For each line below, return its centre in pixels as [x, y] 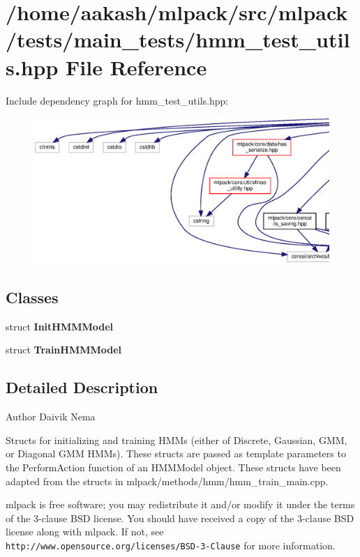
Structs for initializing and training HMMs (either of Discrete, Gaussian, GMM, [177, 440]
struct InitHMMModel [60, 326]
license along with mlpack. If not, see [85, 532]
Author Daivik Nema [51, 417]
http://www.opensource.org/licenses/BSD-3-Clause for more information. [171, 545]
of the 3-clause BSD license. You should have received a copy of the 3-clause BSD [180, 518]
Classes [32, 297]
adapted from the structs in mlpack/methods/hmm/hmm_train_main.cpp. [167, 481]
